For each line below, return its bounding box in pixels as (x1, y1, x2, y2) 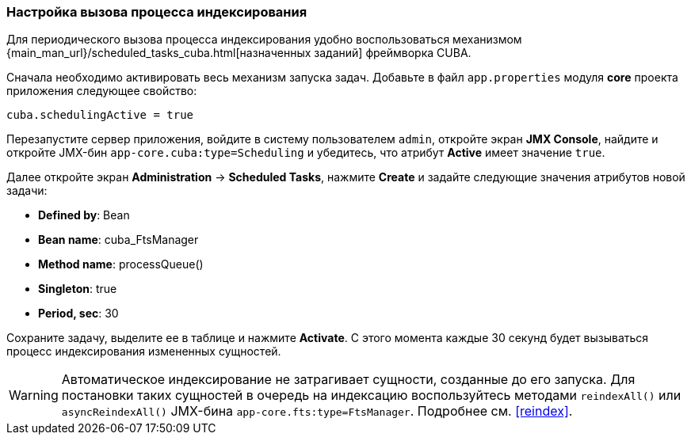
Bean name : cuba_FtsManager (38, 233, 199, 247)
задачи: (6, 184, 48, 198)
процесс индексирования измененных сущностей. (6, 344, 281, 359)
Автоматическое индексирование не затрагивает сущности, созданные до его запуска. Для (61, 371, 636, 388)
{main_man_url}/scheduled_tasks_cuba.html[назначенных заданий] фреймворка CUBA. (6, 46, 471, 60)
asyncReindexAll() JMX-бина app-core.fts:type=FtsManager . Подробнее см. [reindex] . (61, 403, 573, 420)
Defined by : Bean (38, 208, 130, 222)
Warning (9, 387, 59, 404)
